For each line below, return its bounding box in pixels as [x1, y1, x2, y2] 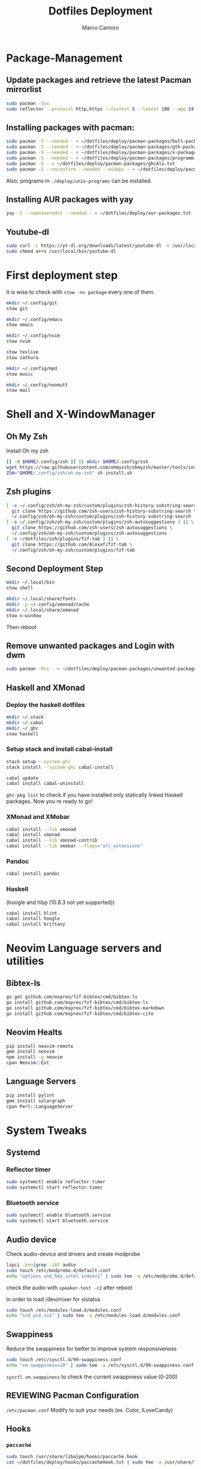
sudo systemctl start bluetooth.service [6, 1218, 109, 1224]
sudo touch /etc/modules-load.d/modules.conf [6, 1307, 121, 1313]
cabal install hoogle [6, 915, 60, 922]
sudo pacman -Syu [6, 100, 50, 106]
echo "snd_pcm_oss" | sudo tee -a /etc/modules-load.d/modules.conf [6, 1313, 181, 1319]
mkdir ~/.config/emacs [6, 316, 63, 322]
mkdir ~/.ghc [6, 725, 39, 732]
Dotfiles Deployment [48, 4, 153, 18]
